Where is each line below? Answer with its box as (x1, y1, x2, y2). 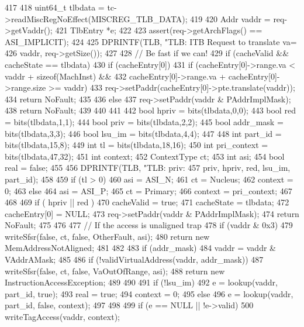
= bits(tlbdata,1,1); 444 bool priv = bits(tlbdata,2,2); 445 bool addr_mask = (5, 115, 284, 128)
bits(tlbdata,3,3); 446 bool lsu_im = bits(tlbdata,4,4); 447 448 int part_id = (5, 127, 282, 139)
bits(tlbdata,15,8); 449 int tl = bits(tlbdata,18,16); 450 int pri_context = (5, 139, 268, 151)
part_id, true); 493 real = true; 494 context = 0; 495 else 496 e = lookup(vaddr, (5, 287, 293, 300)
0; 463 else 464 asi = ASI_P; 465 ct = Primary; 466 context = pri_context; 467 (5, 184, 292, 197)
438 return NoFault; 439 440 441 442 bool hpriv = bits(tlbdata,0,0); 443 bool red (5, 104, 296, 116)
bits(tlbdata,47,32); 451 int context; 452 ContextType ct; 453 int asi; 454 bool (5, 150, 285, 162)
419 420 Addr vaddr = (190, 12, 271, 25)
